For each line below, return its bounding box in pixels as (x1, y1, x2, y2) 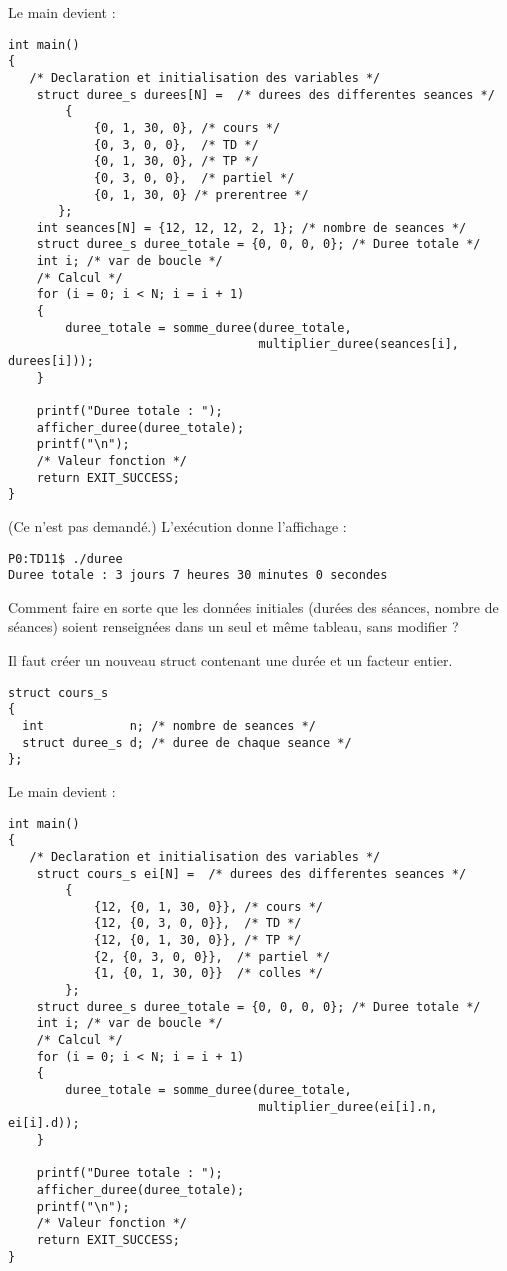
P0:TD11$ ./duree (8, 551, 123, 566)
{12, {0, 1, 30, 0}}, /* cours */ (93, 899, 323, 914)
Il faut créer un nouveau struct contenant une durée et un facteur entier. (8, 650, 453, 671)
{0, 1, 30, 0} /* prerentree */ (93, 187, 309, 202)
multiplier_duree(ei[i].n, (258, 1099, 438, 1114)
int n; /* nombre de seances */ (22, 718, 316, 733)
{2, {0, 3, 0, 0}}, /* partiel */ (93, 949, 331, 964)
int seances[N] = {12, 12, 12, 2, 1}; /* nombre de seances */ (36, 220, 467, 235)
